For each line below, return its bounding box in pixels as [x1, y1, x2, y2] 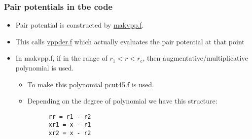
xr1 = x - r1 [48, 121, 91, 129]
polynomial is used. [15, 63, 74, 72]
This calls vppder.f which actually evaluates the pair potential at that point [15, 36, 245, 46]
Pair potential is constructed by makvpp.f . [15, 20, 144, 30]
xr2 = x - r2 [48, 130, 91, 137]
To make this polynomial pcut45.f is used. [27, 79, 154, 89]
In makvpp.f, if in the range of [15, 53, 108, 63]
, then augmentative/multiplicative [143, 53, 248, 63]
